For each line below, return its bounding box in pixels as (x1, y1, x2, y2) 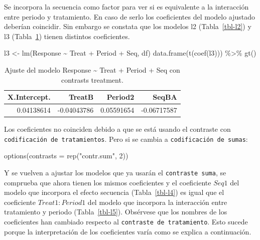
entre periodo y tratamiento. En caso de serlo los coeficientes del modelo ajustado (4, 11, 255, 22)
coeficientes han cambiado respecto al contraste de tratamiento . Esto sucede (4, 216, 248, 226)
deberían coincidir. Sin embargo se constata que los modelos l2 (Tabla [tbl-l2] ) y (4, 21, 251, 32)
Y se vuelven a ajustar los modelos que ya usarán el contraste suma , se (4, 167, 226, 177)
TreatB (68, 92, 94, 102)
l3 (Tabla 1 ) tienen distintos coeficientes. (4, 31, 130, 41)
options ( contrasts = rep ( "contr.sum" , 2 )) (4, 150, 128, 161)
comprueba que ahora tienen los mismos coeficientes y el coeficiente (4, 177, 211, 187)
